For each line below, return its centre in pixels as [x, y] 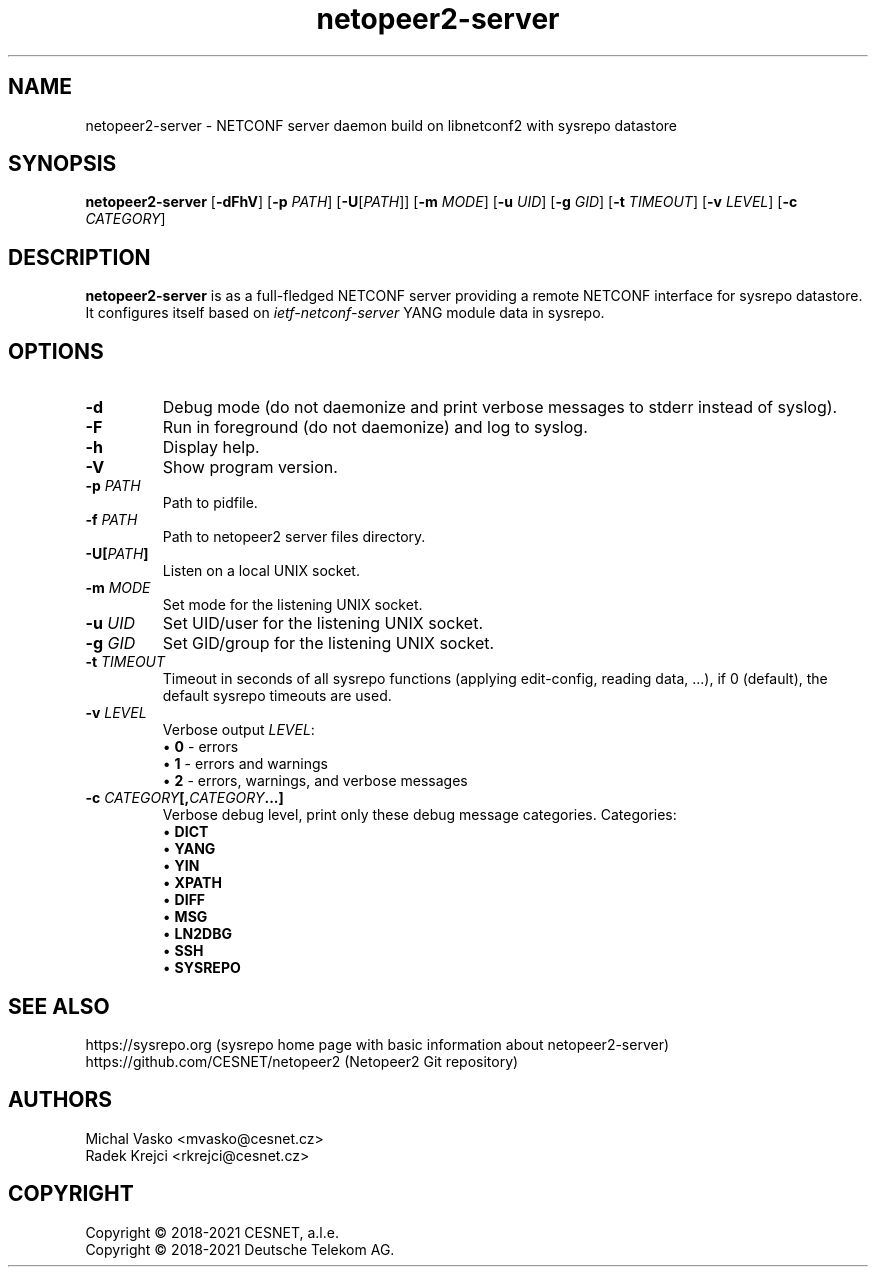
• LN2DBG [197, 934]
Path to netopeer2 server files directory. [294, 537]
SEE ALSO [59, 1006]
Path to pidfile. [210, 503]
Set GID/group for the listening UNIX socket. [328, 643]
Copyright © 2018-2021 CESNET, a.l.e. [212, 1232]
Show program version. [250, 467]
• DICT [185, 832]
